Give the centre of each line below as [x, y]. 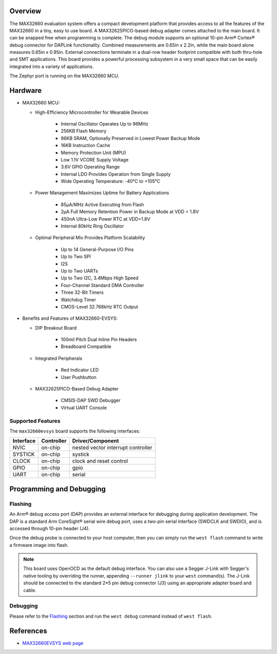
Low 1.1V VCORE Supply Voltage [95, 159]
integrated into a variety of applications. [52, 66]
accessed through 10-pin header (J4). [50, 528]
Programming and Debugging [58, 489]
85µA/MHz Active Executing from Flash [103, 205]
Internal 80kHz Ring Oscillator [92, 226]
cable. [30, 590]
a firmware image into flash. [39, 545]
